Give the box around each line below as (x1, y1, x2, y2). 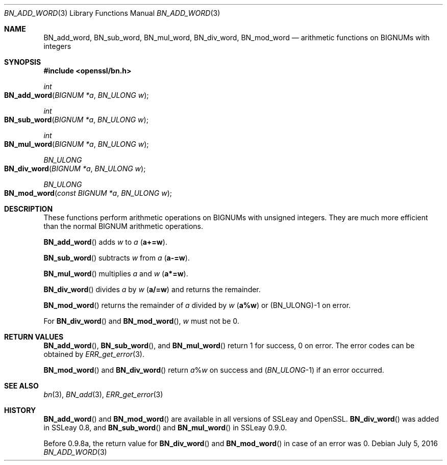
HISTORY (4, 406, 36, 415)
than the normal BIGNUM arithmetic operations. (43, 222, 203, 230)
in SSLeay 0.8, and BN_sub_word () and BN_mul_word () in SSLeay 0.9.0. (43, 423, 287, 432)
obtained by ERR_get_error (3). (43, 350, 144, 358)
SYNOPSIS (4, 58, 41, 66)
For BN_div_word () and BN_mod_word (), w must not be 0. (43, 317, 239, 325)
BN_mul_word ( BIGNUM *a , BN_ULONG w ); (4, 140, 149, 148)
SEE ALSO (4, 381, 39, 390)
